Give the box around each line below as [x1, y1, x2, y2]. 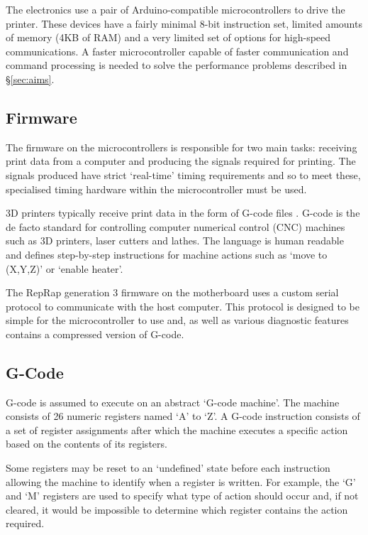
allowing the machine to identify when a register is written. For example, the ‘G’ [6, 474, 356, 489]
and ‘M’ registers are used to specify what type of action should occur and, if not [6, 488, 359, 503]
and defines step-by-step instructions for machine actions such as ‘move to [6, 247, 328, 261]
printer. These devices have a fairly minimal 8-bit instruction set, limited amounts [6, 16, 362, 31]
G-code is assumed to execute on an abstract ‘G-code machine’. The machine [6, 394, 340, 409]
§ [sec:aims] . [6, 71, 55, 86]
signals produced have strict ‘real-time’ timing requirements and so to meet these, [6, 167, 361, 182]
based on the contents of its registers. [6, 436, 167, 451]
